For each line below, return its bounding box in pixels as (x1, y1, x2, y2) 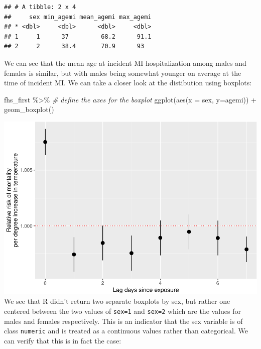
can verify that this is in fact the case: (4, 335, 121, 345)
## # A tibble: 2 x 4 (4, 4, 76, 11)
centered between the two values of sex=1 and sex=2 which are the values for (4, 305, 241, 316)
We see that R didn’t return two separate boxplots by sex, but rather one (4, 296, 230, 306)
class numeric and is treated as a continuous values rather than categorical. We (4, 325, 248, 336)
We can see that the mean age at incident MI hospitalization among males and (4, 57, 246, 68)
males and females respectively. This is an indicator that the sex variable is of (4, 315, 243, 326)
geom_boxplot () (4, 104, 54, 114)
